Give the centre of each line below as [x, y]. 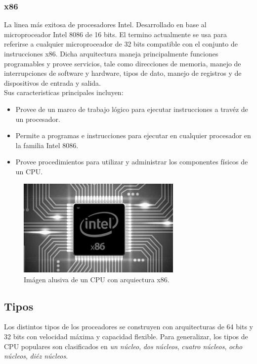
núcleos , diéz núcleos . [36, 356]
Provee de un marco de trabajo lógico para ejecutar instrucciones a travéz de [132, 109]
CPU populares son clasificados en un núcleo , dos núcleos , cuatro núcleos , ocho [123, 346]
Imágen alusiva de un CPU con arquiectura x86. [97, 279]
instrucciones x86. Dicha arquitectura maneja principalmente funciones [111, 53]
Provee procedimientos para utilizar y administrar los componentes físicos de [132, 162]
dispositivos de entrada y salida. [52, 82]
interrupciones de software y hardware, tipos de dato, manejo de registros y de [123, 73]
